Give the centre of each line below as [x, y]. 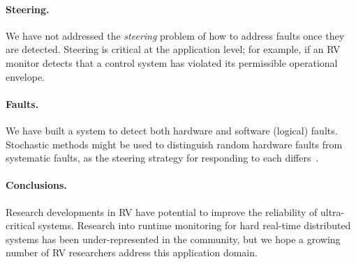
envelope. [25, 76]
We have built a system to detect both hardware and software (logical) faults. [172, 130]
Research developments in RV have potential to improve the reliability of [162, 211]
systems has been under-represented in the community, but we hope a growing [173, 239]
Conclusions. [36, 185]
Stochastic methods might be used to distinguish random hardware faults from [174, 144]
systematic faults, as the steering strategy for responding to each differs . [162, 158]
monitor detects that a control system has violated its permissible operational [172, 62]
